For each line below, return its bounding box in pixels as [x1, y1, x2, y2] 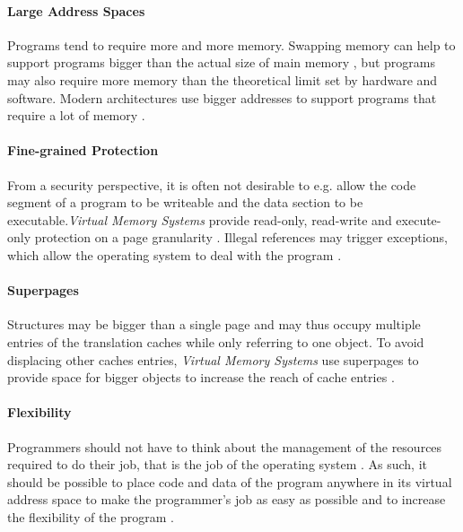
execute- [396, 210, 441, 229]
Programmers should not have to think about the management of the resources [7, 437, 442, 456]
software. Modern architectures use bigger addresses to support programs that [7, 88, 437, 107]
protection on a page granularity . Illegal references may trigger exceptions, [34, 228, 448, 247]
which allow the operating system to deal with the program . [7, 245, 342, 264]
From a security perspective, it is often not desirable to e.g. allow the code [7, 175, 416, 194]
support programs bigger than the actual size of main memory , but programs [7, 53, 435, 72]
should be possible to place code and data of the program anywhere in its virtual [7, 472, 452, 491]
